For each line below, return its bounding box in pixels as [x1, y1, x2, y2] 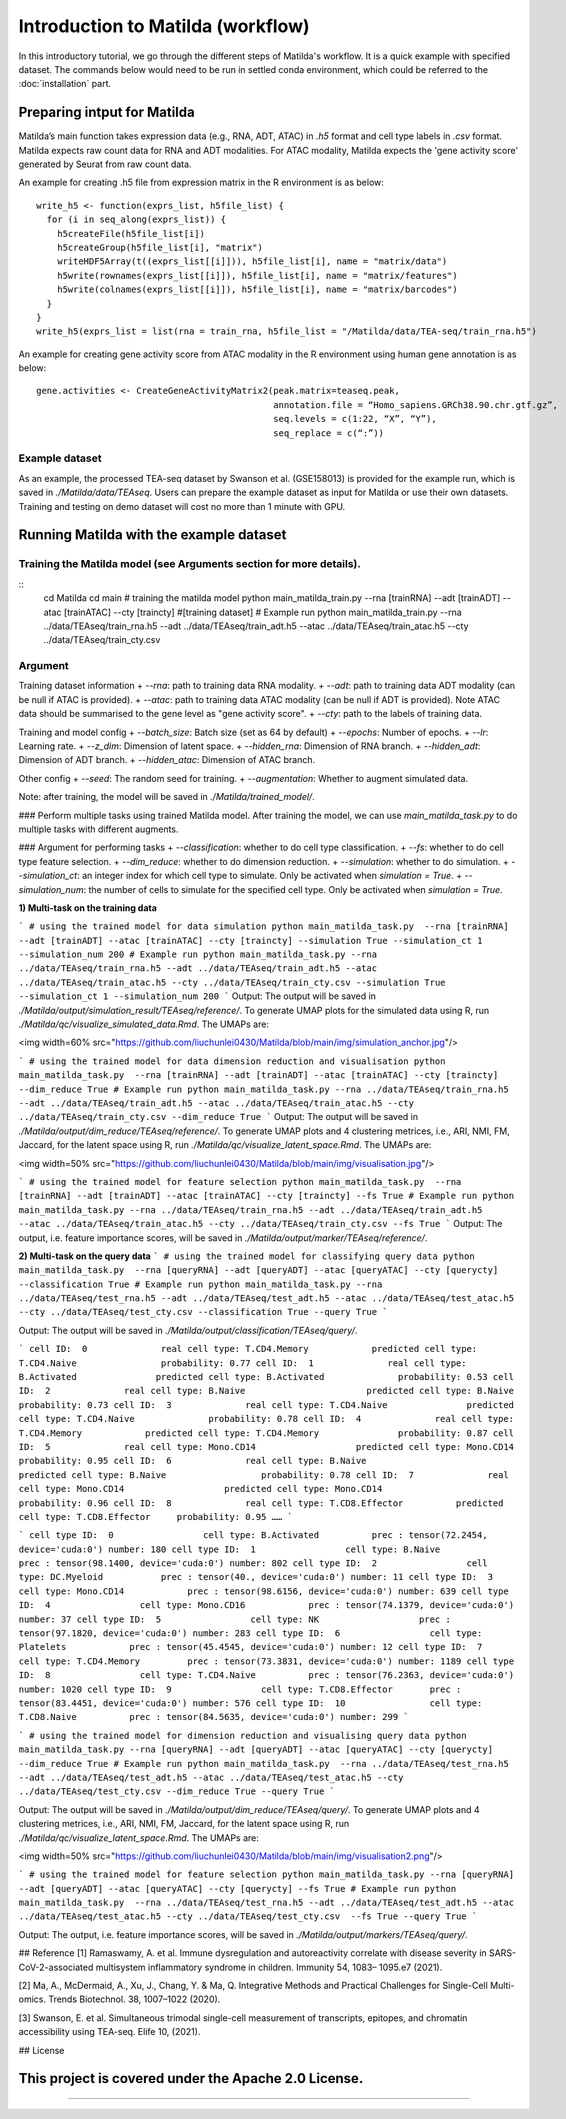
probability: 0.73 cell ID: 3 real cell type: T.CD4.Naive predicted [18, 1399, 515, 1410]
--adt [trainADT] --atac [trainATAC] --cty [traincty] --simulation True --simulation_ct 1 [18, 935, 483, 946]
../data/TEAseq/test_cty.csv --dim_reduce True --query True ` [18, 1786, 335, 1797]
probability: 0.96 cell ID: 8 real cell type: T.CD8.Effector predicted [18, 1497, 504, 1509]
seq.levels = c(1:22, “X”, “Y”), [273, 413, 437, 425]
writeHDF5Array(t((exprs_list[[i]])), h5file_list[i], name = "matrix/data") [56, 256, 448, 267]
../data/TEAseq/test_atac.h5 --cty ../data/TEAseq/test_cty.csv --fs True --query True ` [18, 1911, 478, 1922]
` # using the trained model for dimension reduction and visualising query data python [18, 1730, 467, 1741]
